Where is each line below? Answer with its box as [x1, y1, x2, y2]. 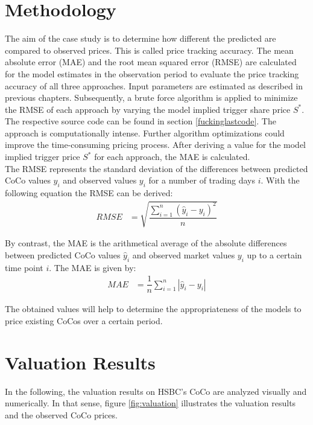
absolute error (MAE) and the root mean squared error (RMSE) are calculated [5, 56, 297, 68]
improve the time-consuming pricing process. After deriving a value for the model [5, 138, 306, 151]
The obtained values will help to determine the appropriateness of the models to [5, 302, 302, 315]
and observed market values [132, 248, 235, 261]
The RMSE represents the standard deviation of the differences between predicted [5, 162, 308, 174]
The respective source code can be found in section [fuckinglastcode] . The [5, 115, 276, 127]
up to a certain [247, 248, 302, 261]
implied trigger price [5, 150, 80, 163]
